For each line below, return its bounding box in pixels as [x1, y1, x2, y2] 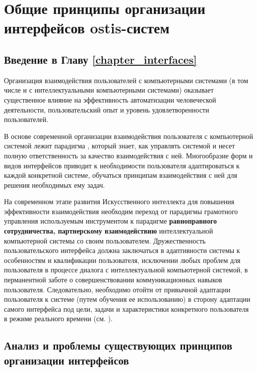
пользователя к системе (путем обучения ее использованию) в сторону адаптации [4, 294, 251, 304]
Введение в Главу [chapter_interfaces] [4, 51, 197, 67]
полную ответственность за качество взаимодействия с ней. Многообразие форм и [4, 150, 253, 160]
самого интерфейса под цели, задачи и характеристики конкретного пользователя [4, 303, 249, 314]
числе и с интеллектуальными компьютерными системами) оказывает [4, 85, 214, 95]
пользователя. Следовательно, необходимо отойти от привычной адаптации [4, 284, 231, 294]
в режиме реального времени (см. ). [4, 313, 113, 324]
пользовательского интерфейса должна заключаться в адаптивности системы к [4, 245, 240, 255]
